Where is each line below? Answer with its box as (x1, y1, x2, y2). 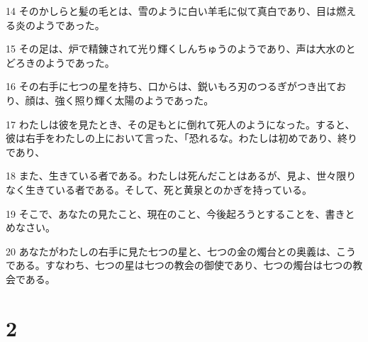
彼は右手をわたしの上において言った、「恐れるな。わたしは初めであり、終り (6, 131, 357, 145)
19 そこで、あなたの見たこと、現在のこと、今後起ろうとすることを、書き (6, 206, 345, 221)
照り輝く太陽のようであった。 (74, 92, 214, 107)
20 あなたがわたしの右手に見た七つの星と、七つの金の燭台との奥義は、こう (6, 243, 356, 258)
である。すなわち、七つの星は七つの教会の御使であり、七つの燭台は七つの (6, 258, 353, 272)
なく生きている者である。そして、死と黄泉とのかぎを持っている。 (6, 182, 312, 197)
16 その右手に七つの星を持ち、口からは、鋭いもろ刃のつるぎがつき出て (6, 79, 337, 94)
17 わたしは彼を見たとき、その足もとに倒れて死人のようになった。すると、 (6, 116, 355, 131)
